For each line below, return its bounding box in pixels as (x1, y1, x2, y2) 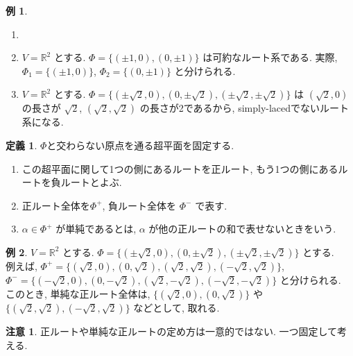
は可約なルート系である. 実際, (203, 50, 338, 65)
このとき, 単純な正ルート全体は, (6, 286, 150, 300)
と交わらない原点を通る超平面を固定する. (46, 137, 234, 152)
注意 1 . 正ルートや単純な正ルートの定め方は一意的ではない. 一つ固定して (6, 323, 338, 338)
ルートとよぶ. (60, 175, 122, 189)
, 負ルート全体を (102, 198, 177, 212)
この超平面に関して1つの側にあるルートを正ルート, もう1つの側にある (21, 161, 338, 176)
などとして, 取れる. (133, 300, 220, 314)
